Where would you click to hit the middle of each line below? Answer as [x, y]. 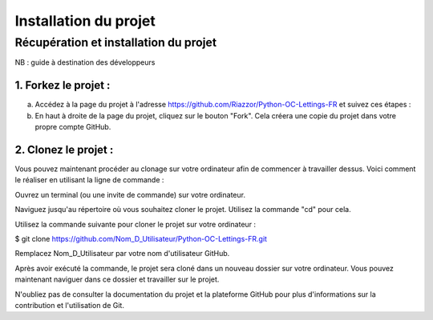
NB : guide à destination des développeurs [85, 62]
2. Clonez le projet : [64, 149]
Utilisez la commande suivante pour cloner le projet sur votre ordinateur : [136, 224]
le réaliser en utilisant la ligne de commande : [89, 180]
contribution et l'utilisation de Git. [69, 305]
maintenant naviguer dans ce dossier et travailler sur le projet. [117, 279]
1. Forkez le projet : [63, 85]
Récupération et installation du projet [115, 42]
